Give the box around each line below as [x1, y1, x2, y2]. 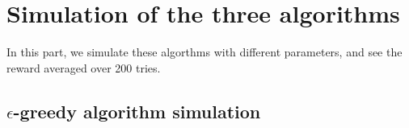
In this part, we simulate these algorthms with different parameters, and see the [6, 43, 403, 60]
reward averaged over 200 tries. [6, 59, 161, 76]
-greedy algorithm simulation [13, 98, 261, 123]
